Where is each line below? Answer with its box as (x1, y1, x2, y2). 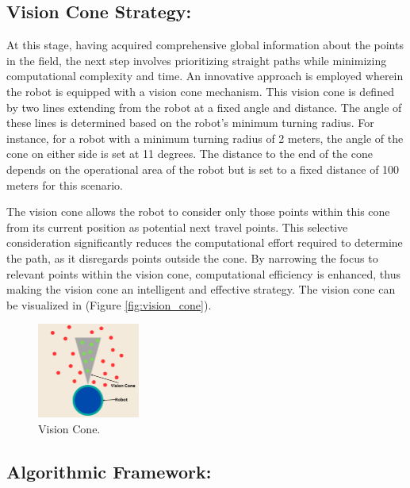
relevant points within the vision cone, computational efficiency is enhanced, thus (6, 265, 400, 282)
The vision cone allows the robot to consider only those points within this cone (6, 203, 390, 220)
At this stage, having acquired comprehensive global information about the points (6, 37, 404, 53)
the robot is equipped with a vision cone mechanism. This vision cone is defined (6, 83, 394, 99)
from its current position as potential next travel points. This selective (6, 218, 348, 235)
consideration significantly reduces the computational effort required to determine (6, 234, 403, 251)
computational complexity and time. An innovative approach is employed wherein (6, 67, 404, 84)
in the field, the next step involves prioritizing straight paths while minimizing (6, 52, 387, 68)
